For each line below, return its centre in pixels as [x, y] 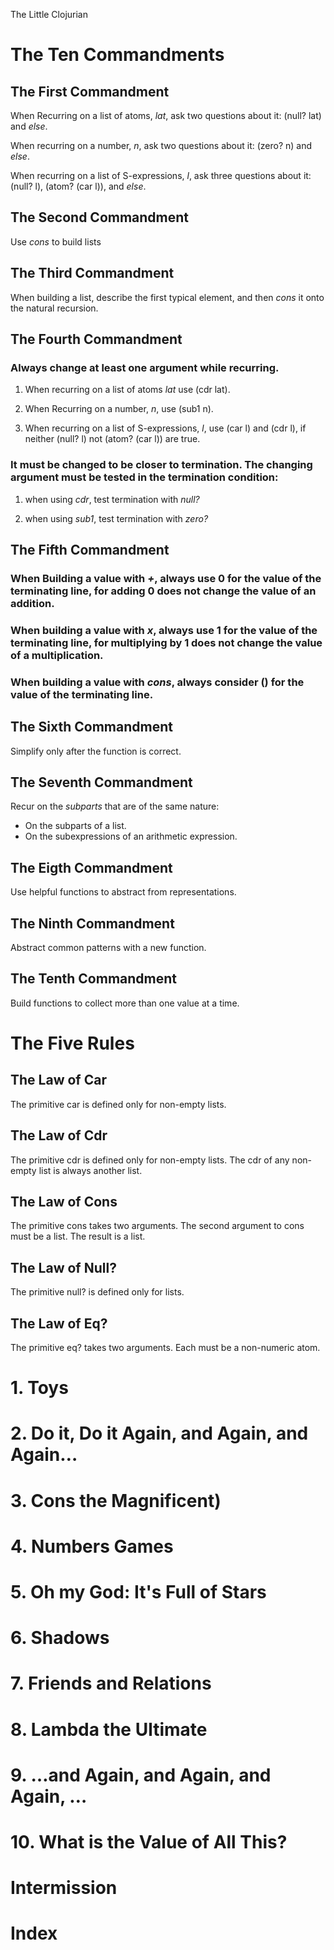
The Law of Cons [64, 1202]
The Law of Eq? [59, 1323]
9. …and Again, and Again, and [141, 1775]
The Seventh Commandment [101, 782]
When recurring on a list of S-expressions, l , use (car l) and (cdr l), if [165, 428]
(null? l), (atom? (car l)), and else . [78, 186]
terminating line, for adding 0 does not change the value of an [163, 591]
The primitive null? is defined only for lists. [97, 1292]
